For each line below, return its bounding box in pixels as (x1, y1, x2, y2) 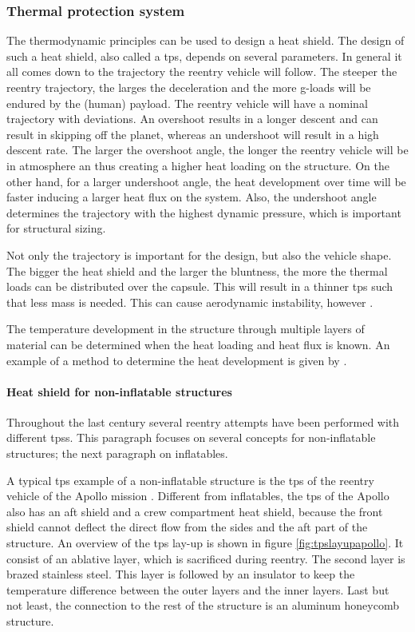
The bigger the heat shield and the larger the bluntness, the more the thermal (6, 262, 388, 279)
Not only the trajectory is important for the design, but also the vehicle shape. (6, 246, 392, 263)
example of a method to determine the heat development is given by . (6, 352, 347, 368)
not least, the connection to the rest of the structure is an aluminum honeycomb (6, 597, 399, 614)
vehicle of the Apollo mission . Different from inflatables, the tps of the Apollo (6, 487, 389, 504)
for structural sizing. (6, 220, 106, 237)
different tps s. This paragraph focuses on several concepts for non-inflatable (6, 429, 376, 446)
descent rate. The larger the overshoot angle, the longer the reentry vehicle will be (6, 141, 409, 158)
